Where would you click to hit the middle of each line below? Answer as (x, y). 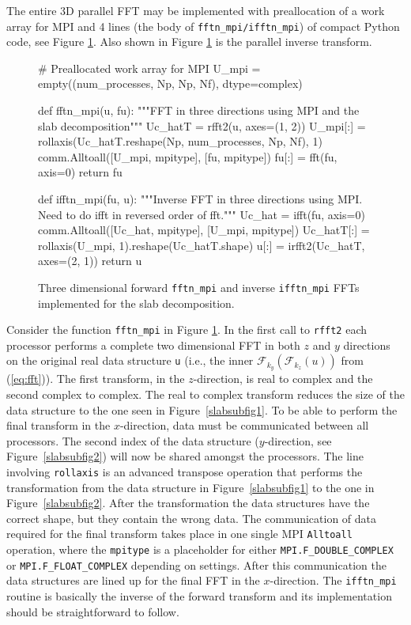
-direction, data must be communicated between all (244, 425)
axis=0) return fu (80, 172)
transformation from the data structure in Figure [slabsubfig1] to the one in (190, 487)
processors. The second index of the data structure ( (133, 440)
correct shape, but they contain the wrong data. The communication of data (192, 518)
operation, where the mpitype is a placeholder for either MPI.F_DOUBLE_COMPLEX (200, 549)
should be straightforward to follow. (93, 611)
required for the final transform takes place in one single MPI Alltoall (179, 534)
